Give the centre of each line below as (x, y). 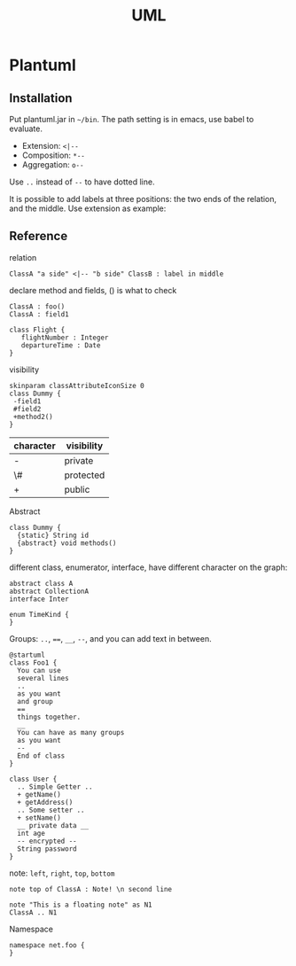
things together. (49, 717)
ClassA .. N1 (33, 912)
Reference (39, 236)
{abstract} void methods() (67, 543)
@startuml (27, 655)
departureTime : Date (61, 345)
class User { (33, 779)
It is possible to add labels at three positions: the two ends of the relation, (143, 199)
